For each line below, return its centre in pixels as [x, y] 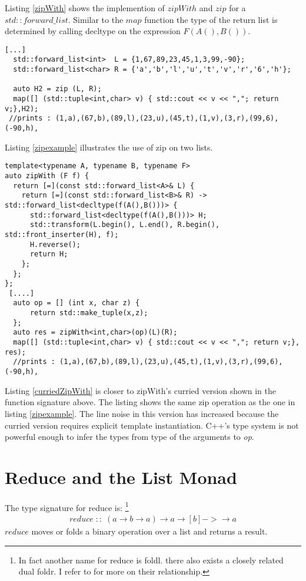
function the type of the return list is [211, 19]
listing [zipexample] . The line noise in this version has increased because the [142, 413]
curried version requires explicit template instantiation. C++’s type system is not [152, 425]
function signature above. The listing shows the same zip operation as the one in [150, 402]
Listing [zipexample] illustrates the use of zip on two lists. [109, 147]
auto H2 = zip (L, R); [57, 89]
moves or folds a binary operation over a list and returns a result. [149, 531]
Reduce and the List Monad [121, 477]
